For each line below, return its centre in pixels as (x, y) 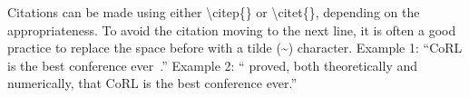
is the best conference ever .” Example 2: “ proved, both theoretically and (213, 65)
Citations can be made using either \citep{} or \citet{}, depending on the (214, 12)
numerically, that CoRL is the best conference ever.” (152, 83)
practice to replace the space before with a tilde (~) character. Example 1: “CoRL (235, 48)
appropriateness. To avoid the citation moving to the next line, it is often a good (232, 29)
